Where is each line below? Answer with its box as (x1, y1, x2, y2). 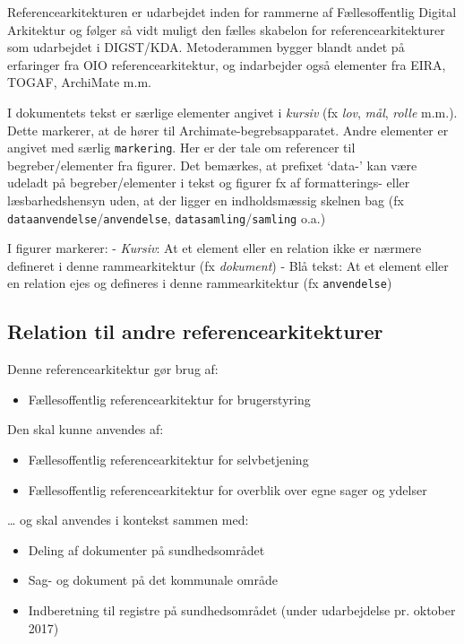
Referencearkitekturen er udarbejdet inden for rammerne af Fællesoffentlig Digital (7, 3, 457, 21)
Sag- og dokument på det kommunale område (28, 570, 278, 589)
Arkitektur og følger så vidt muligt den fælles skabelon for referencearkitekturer (7, 20, 445, 39)
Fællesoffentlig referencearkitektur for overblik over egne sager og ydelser (28, 480, 427, 499)
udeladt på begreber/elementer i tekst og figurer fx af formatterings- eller (7, 173, 410, 192)
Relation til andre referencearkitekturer (7, 318, 383, 345)
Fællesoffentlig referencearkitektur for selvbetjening (28, 450, 309, 469)
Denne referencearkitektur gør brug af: (7, 360, 219, 379)
